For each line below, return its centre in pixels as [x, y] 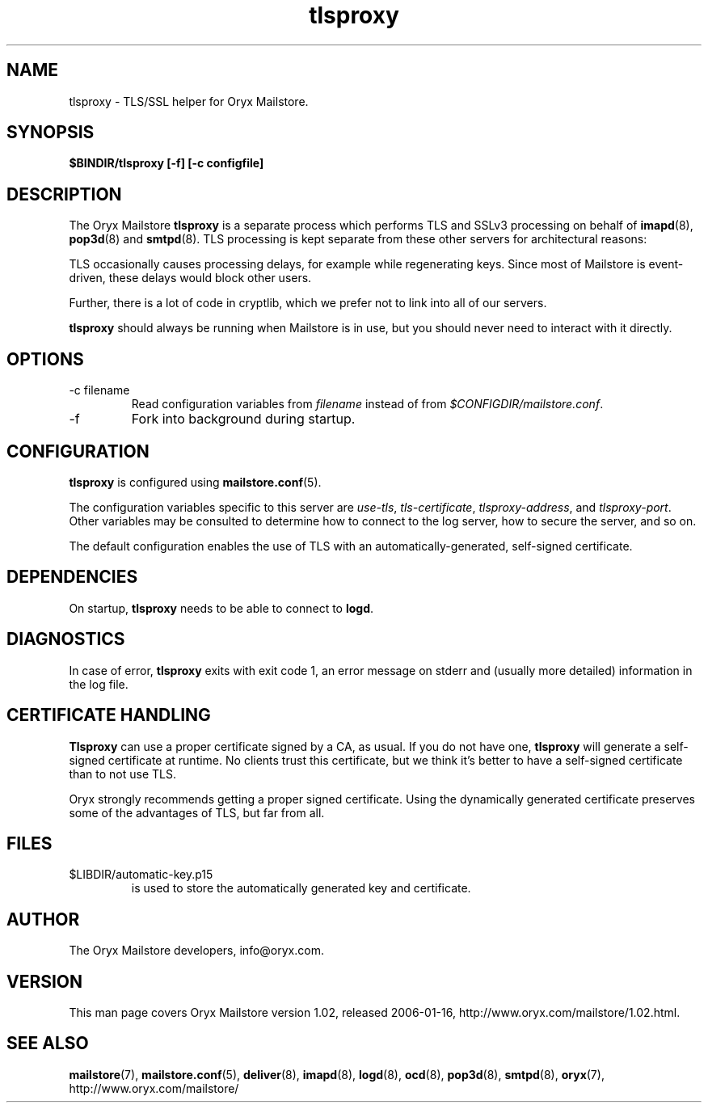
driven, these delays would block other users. [190, 278]
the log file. [99, 684]
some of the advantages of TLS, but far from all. [197, 812]
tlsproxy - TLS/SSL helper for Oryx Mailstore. [189, 101]
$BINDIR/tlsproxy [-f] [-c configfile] [166, 163]
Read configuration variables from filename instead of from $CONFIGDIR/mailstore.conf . [367, 404]
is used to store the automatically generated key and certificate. [301, 888]
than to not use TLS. [123, 774]
